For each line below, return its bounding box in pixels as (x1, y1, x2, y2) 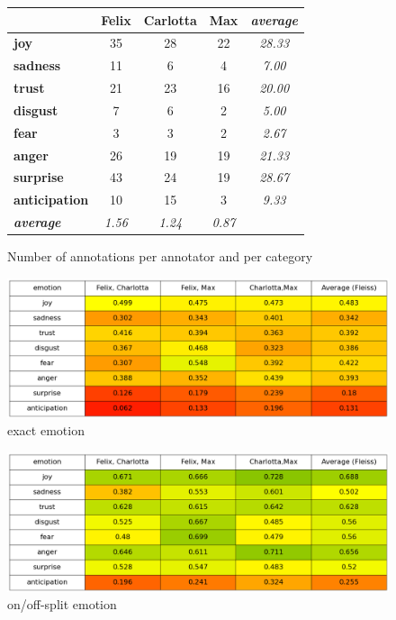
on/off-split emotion (7, 595, 117, 614)
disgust (13, 100, 58, 119)
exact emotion (7, 421, 85, 440)
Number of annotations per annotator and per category (7, 247, 313, 266)
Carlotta (143, 10, 197, 29)
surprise (13, 168, 64, 187)
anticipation (13, 190, 89, 209)
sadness (13, 56, 61, 75)
